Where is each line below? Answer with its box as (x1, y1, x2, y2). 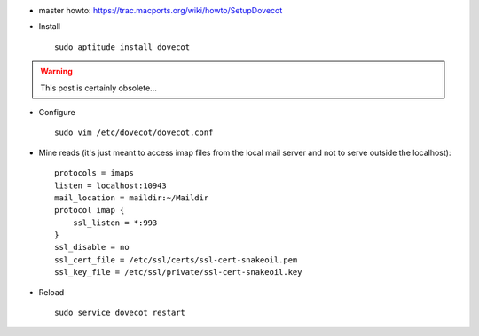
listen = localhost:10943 (54, 180, 168, 191)
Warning (40, 66, 73, 77)
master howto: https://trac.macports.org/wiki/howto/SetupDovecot (38, 5, 283, 15)
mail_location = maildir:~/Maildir (54, 192, 209, 203)
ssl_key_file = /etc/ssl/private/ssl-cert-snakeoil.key (54, 267, 302, 277)
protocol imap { (54, 205, 125, 215)
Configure (38, 106, 75, 117)
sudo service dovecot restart (54, 308, 186, 318)
